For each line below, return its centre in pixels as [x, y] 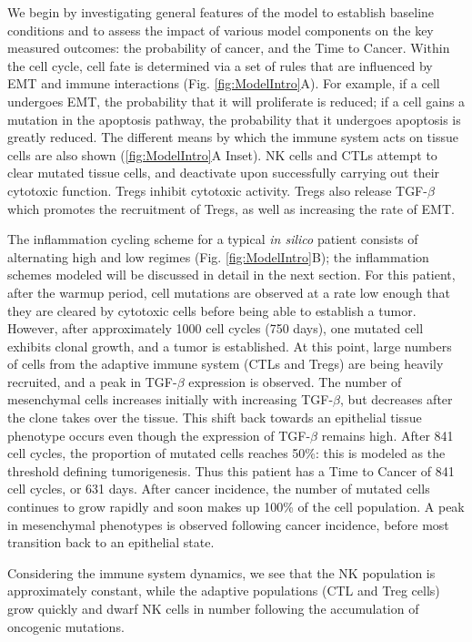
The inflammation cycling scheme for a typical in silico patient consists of [213, 239]
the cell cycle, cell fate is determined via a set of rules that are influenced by [220, 65]
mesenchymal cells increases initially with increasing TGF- [171, 399]
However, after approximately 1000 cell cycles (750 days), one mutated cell [216, 328]
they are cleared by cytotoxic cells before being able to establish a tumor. [212, 310]
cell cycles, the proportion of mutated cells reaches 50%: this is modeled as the [226, 453]
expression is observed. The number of [295, 381]
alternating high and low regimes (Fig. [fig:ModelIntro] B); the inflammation [218, 256]
